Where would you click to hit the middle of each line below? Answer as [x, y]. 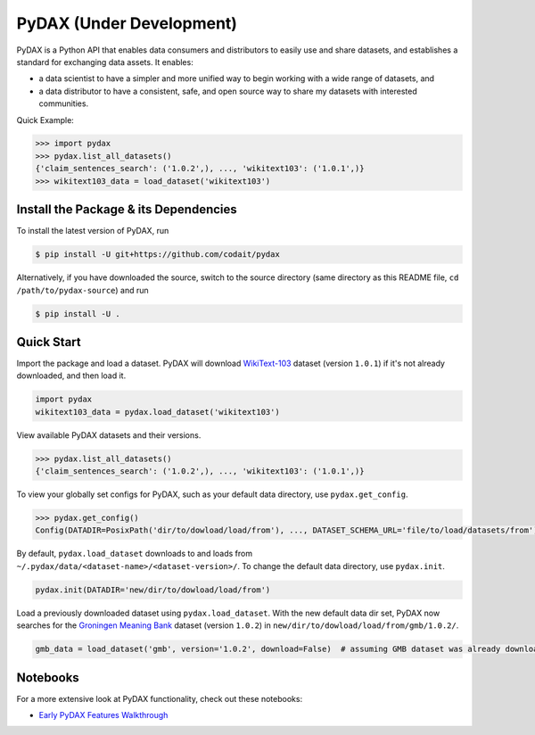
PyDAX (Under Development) [127, 23]
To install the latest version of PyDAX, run [93, 231]
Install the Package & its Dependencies [127, 210]
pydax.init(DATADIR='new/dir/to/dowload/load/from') [153, 590]
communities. [64, 103]
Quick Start [49, 342]
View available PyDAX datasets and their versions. [109, 435]
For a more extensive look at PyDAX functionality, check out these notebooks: [160, 698]
